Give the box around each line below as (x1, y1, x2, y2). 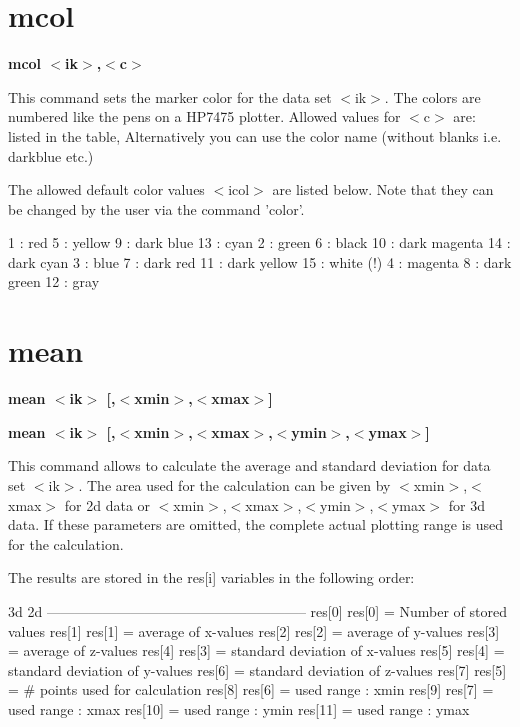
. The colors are (384, 86, 481, 107)
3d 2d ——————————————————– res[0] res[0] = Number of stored (8, 600, 507, 621)
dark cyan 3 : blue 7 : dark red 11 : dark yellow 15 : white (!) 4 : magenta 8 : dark (8, 251, 512, 272)
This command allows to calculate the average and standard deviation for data (8, 455, 491, 476)
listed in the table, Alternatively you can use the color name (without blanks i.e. (8, 125, 502, 146)
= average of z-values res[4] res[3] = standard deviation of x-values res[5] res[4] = (8, 640, 505, 661)
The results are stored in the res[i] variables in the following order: (8, 567, 415, 588)
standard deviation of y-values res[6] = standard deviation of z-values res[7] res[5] (8, 659, 507, 680)
